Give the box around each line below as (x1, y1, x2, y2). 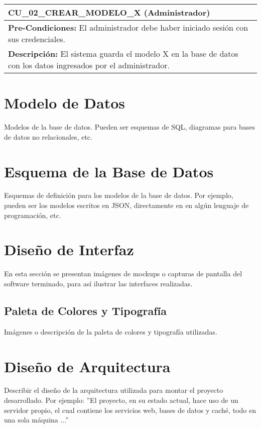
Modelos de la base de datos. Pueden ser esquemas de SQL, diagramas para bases (4, 122, 255, 132)
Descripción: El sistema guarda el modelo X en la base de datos (8, 48, 238, 59)
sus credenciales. (8, 33, 66, 45)
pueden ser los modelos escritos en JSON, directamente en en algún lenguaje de (4, 200, 249, 210)
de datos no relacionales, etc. (4, 131, 92, 142)
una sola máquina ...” (4, 414, 69, 425)
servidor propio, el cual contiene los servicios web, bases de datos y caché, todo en (4, 404, 256, 415)
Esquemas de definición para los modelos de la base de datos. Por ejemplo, (4, 190, 233, 200)
